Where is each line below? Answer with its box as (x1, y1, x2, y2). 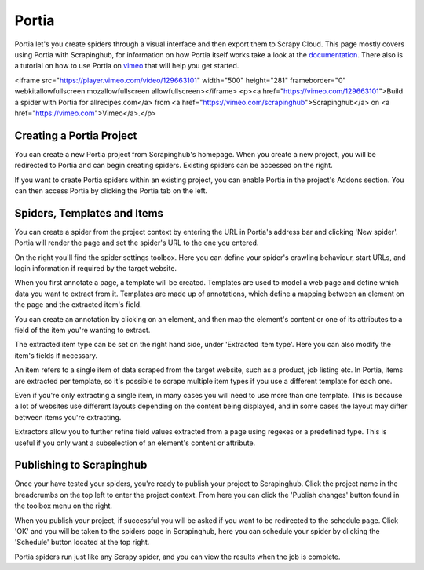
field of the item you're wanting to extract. (14, 326, 151, 334)
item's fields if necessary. (14, 350, 98, 360)
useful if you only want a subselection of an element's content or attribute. (14, 438, 256, 448)
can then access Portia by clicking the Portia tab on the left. (14, 185, 208, 195)
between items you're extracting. (14, 412, 122, 422)
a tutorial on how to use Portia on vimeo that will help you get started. (14, 61, 239, 71)
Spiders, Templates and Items (14, 206, 164, 220)
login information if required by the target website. (14, 264, 177, 273)
